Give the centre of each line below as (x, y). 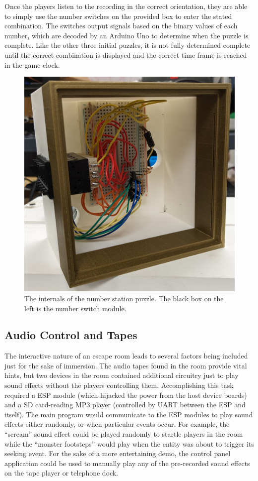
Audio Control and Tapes (71, 335)
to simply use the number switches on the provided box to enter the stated (118, 16)
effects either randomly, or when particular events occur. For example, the (117, 424)
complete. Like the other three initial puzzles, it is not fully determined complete (128, 45)
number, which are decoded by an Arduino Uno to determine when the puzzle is (127, 35)
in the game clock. (32, 64)
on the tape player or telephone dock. (62, 473)
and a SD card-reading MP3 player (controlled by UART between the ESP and (125, 405)
